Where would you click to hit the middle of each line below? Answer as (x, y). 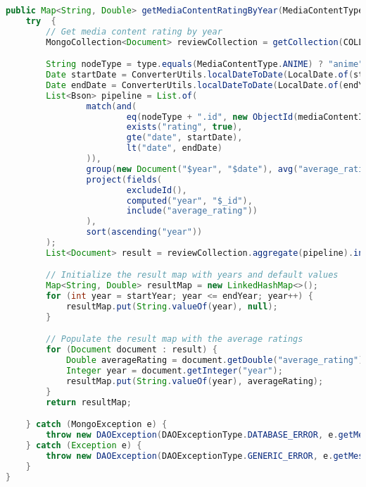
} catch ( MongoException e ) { (96, 425)
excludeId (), (157, 190)
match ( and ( (112, 106)
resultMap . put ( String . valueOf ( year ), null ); (172, 307)
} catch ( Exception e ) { (84, 445)
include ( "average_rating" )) (192, 211)
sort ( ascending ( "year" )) (144, 232)
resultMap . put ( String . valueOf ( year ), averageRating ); (195, 381)
